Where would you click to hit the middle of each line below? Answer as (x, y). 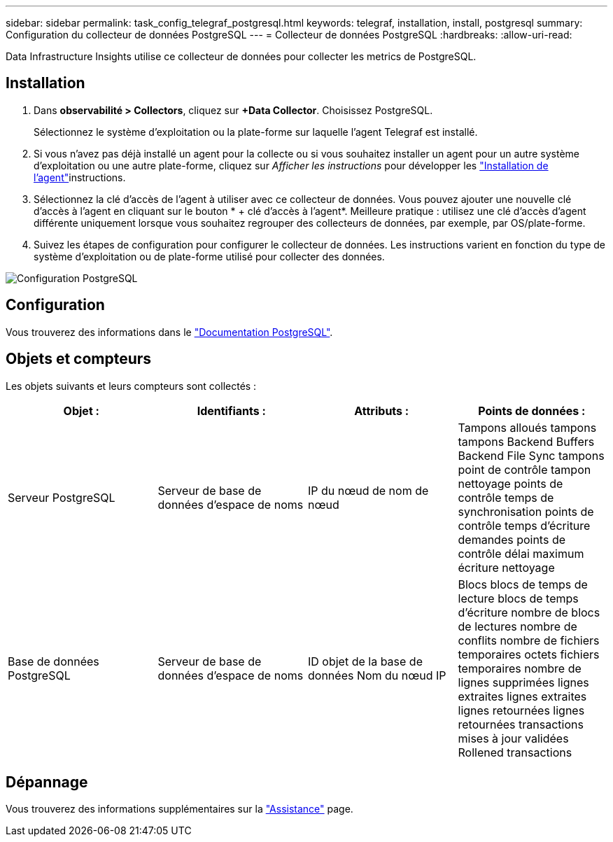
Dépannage (47, 782)
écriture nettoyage (506, 567)
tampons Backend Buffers (526, 441)
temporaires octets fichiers (529, 654)
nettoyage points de (510, 483)
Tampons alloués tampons (527, 427)
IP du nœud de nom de (368, 490)
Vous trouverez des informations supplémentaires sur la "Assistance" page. (179, 809)
